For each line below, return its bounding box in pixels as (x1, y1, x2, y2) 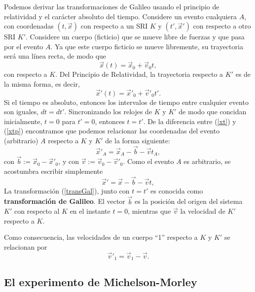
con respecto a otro (193, 21, 251, 31)
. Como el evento (123, 156, 174, 166)
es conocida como (150, 185, 203, 195)
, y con (58, 156, 79, 166)
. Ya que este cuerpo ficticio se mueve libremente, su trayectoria (50, 41, 243, 51)
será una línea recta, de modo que (4, 51, 107, 61)
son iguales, (4, 106, 39, 117)
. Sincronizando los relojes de (64, 106, 152, 117)
